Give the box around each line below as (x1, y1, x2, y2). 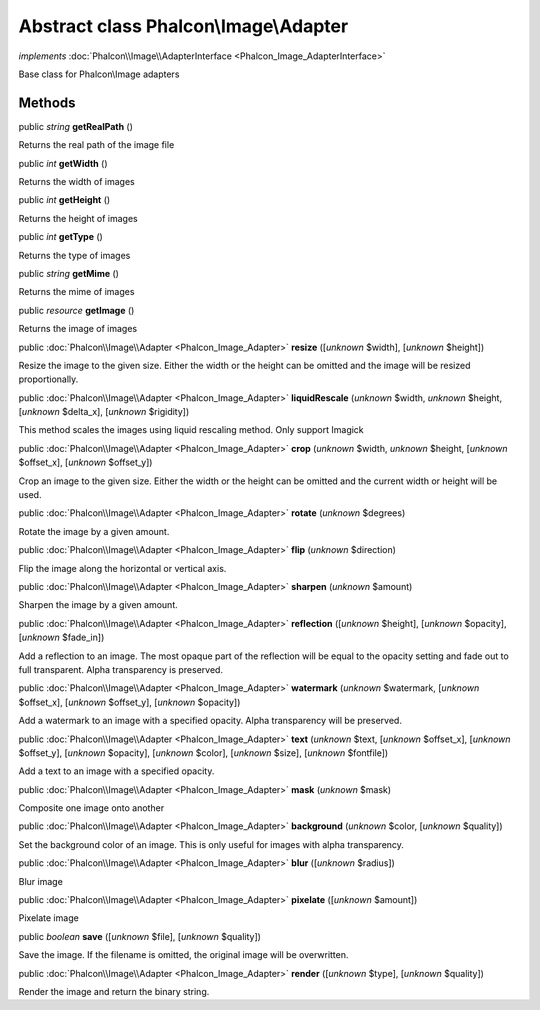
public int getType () (18, 231, 104, 243)
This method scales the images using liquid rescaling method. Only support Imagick (18, 424, 364, 436)
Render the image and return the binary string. (18, 985, 210, 997)
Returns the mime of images (18, 286, 135, 298)
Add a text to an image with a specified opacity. (18, 765, 215, 777)
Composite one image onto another (18, 802, 165, 814)
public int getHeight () (18, 194, 111, 206)
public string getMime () (18, 267, 120, 279)
